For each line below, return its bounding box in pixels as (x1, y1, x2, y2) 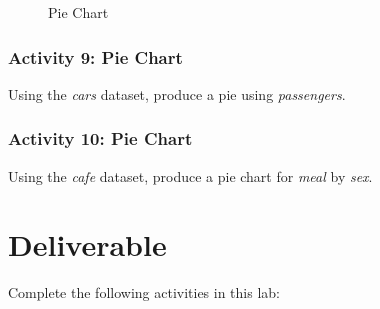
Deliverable (8, 224, 167, 265)
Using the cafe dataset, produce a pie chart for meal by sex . (8, 165, 373, 186)
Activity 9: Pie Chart (8, 44, 183, 69)
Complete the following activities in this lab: (8, 282, 280, 303)
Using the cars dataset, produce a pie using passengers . (8, 83, 346, 104)
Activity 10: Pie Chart (8, 126, 193, 151)
